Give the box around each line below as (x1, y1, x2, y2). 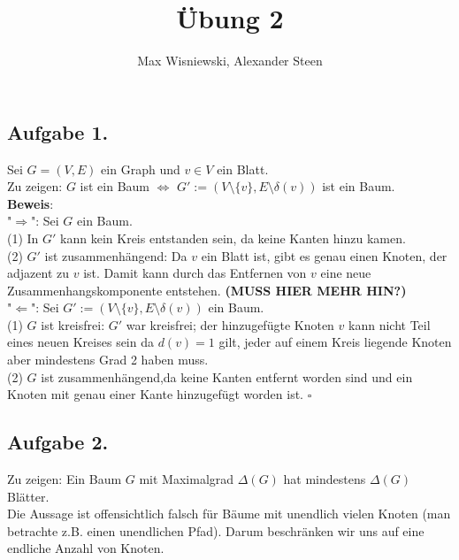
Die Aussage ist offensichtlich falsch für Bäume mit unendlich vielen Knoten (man (7, 504, 451, 523)
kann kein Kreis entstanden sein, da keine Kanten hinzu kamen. (60, 228, 406, 247)
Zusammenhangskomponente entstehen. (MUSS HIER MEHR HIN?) (7, 280, 407, 299)
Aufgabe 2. (7, 428, 109, 456)
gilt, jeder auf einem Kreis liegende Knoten (218, 333, 452, 351)
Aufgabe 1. (7, 118, 109, 145)
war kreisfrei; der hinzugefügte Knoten (126, 315, 334, 334)
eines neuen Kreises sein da (7, 333, 154, 351)
